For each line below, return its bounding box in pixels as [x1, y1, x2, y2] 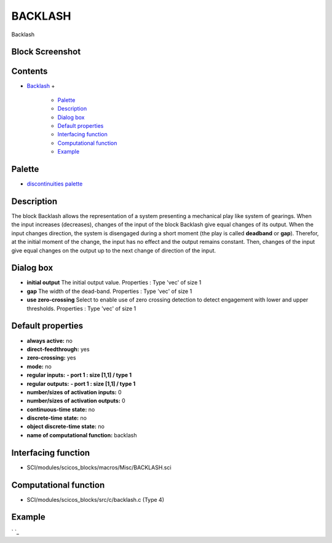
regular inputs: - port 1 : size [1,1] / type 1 [26, 372, 132, 379]
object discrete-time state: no [26, 423, 105, 430]
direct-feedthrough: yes [26, 345, 90, 353]
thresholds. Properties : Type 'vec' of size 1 [26, 305, 136, 312]
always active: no [26, 337, 73, 344]
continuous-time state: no [26, 405, 95, 413]
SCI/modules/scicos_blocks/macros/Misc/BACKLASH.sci [26, 464, 172, 471]
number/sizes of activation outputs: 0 [26, 397, 125, 405]
